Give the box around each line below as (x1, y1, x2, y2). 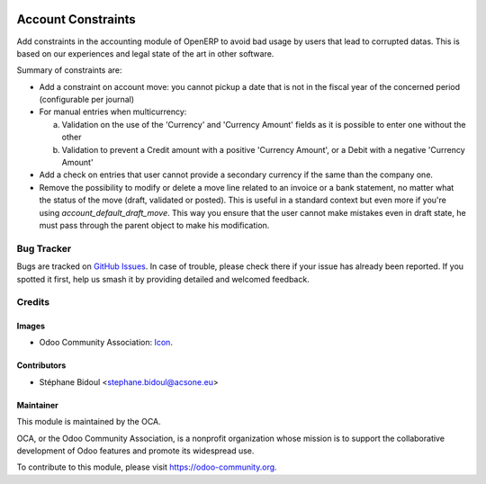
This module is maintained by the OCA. (16, 417, 161, 427)
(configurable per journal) (39, 94, 135, 105)
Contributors (16, 360, 67, 371)
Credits (16, 296, 49, 309)
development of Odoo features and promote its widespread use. (16, 445, 255, 456)
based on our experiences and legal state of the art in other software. (16, 48, 274, 58)
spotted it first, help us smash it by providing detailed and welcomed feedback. (16, 273, 310, 284)
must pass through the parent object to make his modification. (39, 220, 270, 230)
